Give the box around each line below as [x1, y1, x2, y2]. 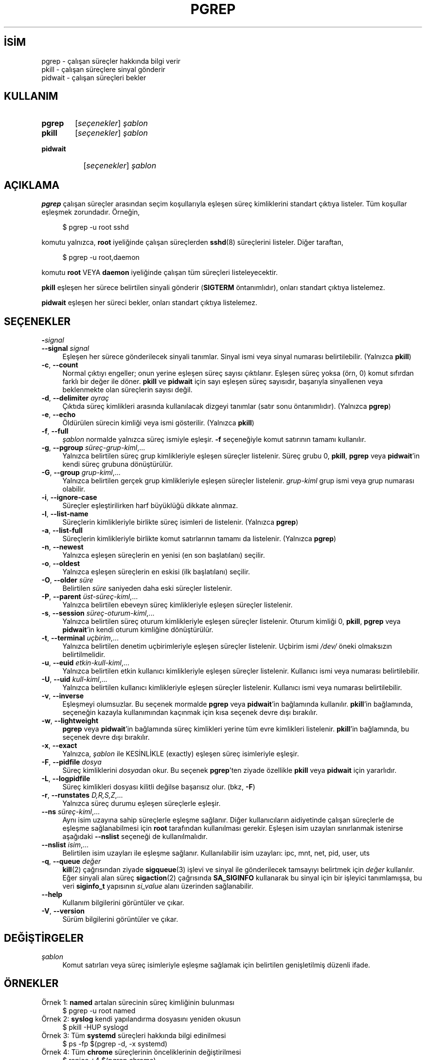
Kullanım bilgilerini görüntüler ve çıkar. [62, 898, 184, 907]
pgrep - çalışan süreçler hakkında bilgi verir [41, 56, 181, 65]
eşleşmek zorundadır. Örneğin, [41, 208, 140, 217]
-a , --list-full [41, 526, 83, 535]
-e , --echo [41, 410, 76, 419]
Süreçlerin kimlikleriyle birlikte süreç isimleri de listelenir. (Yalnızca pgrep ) [62, 518, 299, 527]
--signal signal [41, 344, 89, 353]
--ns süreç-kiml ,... [41, 807, 100, 816]
